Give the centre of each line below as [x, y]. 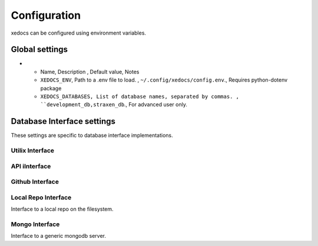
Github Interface [35, 182]
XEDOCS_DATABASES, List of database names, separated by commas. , [140, 97]
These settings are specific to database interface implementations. [92, 136]
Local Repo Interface [41, 197]
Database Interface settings [63, 121]
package [51, 88]
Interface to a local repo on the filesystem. [62, 209]
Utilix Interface [33, 151]
